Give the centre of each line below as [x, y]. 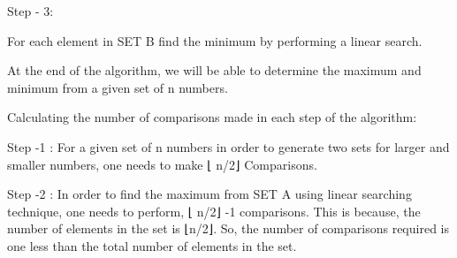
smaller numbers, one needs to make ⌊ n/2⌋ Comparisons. [162, 164]
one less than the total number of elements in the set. [152, 245]
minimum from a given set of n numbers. [118, 87]
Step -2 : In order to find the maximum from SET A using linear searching [209, 194]
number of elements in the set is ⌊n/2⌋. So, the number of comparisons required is [228, 228]
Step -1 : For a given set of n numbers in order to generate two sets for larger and [228, 146]
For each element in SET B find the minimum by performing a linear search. [215, 40]
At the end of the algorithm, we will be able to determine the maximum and [214, 70]
